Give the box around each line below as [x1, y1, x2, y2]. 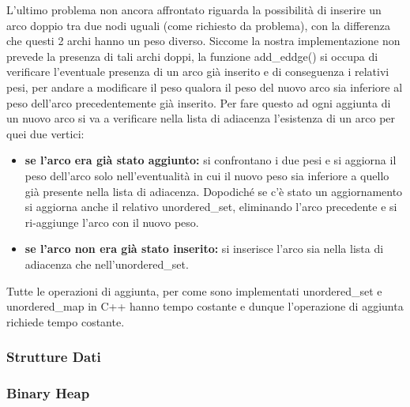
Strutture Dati [6, 347, 101, 367]
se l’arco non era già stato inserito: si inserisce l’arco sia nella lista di [24, 240, 384, 257]
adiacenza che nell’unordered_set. [24, 255, 189, 272]
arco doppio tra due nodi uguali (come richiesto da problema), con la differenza [6, 17, 391, 33]
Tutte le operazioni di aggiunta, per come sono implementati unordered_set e [6, 282, 382, 299]
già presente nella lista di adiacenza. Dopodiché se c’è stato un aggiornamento [24, 183, 403, 199]
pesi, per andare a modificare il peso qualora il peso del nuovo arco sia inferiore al [6, 78, 403, 95]
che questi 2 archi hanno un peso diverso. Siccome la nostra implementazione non [6, 32, 401, 49]
